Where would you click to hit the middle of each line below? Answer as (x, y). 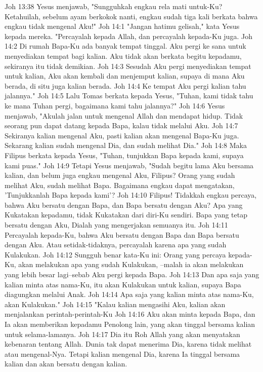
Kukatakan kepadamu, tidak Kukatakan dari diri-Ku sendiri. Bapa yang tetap (126, 215)
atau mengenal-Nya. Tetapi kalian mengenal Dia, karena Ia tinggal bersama (122, 354)
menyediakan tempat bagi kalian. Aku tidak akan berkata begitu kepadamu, (123, 55)
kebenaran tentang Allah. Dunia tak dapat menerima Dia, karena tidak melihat (128, 344)
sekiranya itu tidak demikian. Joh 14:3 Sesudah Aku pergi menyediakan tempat (128, 66)
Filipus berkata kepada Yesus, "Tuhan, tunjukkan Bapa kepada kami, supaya (124, 155)
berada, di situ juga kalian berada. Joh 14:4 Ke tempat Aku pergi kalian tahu (125, 85)
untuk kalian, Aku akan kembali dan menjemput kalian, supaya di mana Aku (125, 76)
